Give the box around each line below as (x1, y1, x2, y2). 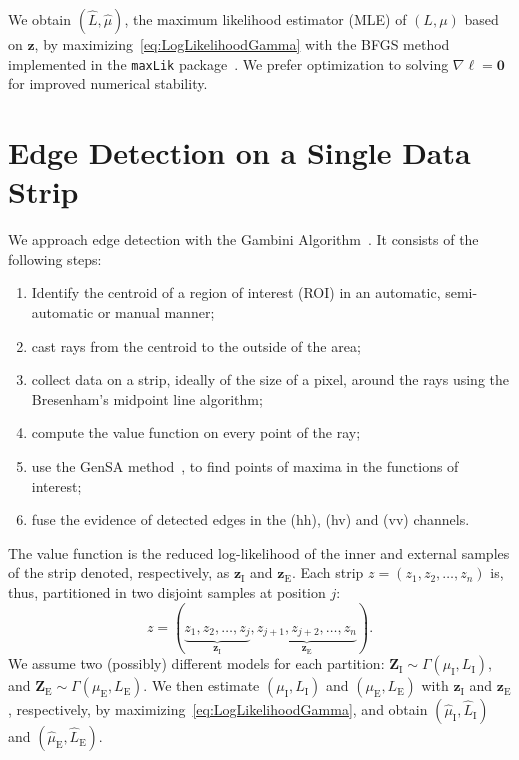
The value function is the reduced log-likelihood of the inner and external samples (8, 542, 510, 563)
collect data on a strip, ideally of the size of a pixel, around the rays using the (31, 369, 509, 390)
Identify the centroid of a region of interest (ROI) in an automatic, (31, 282, 441, 303)
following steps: (8, 248, 102, 269)
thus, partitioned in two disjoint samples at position (8, 581, 326, 602)
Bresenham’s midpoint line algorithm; (31, 388, 263, 409)
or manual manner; (97, 301, 215, 322)
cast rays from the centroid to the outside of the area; (31, 335, 361, 356)
